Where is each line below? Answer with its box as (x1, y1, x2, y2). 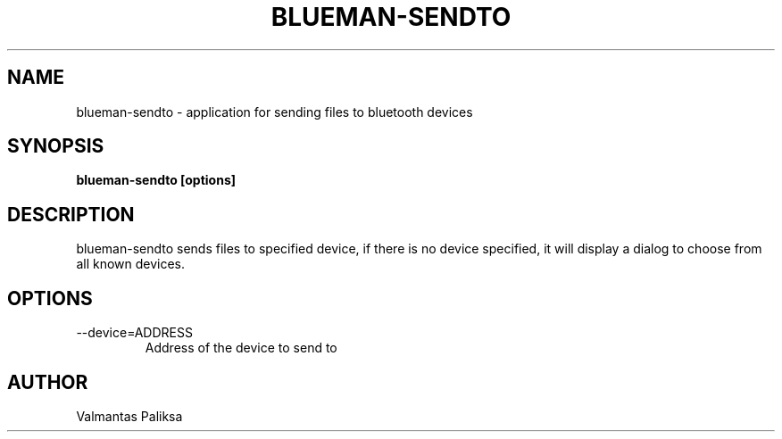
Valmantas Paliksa (76, 408, 183, 424)
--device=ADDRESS (76, 325, 193, 341)
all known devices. (76, 256, 186, 272)
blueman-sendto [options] (76, 172, 237, 188)
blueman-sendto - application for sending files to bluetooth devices (76, 104, 473, 120)
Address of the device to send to (145, 340, 337, 356)
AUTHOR (7, 370, 88, 393)
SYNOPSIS (7, 135, 104, 158)
